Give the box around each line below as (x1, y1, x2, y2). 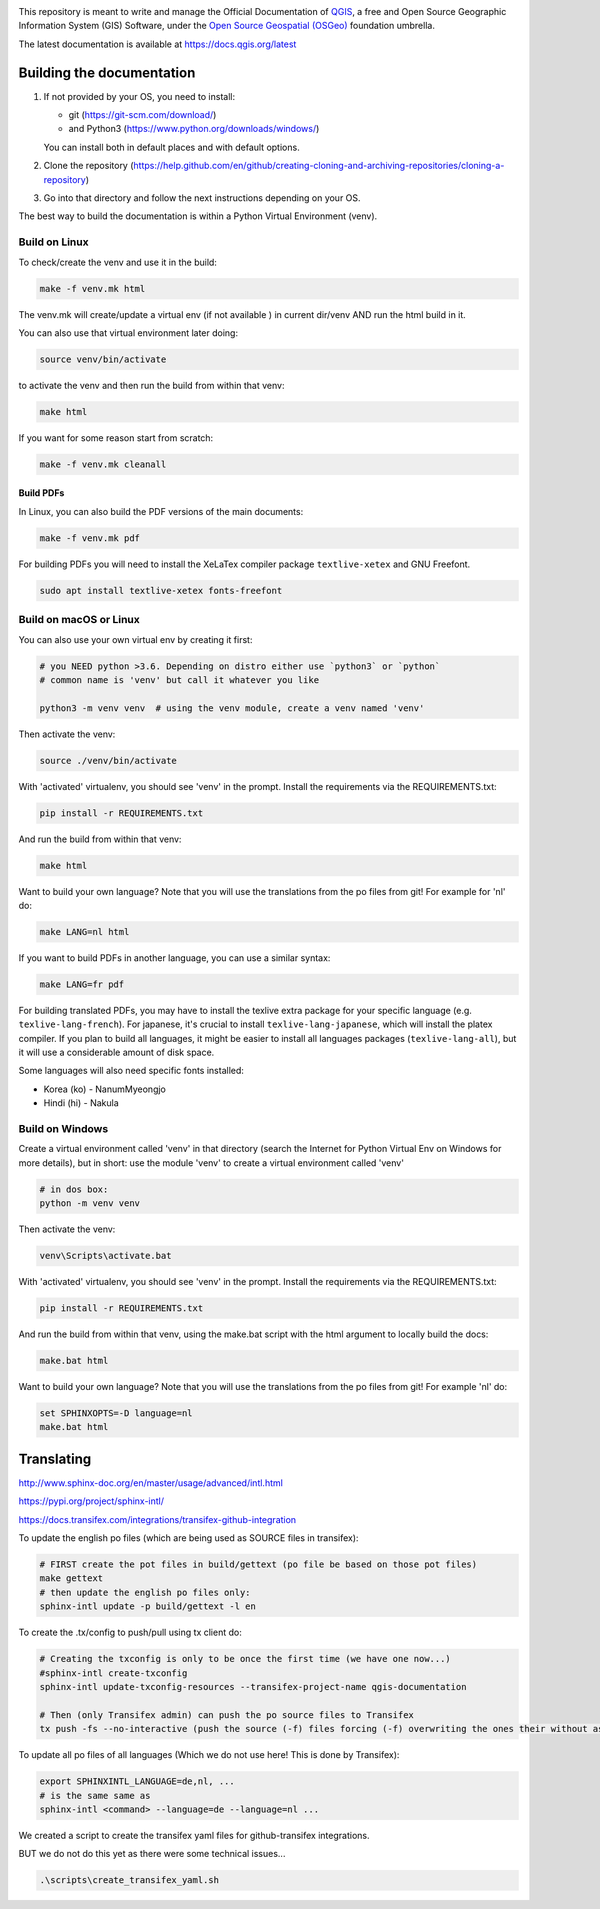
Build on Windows (18, 1122, 109, 1135)
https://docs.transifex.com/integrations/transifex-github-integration (18, 1513, 297, 1525)
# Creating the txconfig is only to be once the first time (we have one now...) (39, 1653, 452, 1665)
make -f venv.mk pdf (39, 532, 140, 544)
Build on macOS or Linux (18, 613, 140, 627)
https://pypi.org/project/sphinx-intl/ (18, 1495, 165, 1507)
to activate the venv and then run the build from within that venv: (18, 379, 285, 391)
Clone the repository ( (43, 160, 134, 172)
